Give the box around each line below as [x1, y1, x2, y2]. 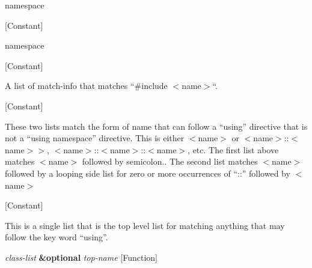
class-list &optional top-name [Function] [5, 251, 158, 263]
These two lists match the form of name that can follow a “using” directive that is [5, 120, 308, 132]
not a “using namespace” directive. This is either [5, 132, 185, 144]
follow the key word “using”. [5, 231, 108, 243]
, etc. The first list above [188, 143, 279, 156]
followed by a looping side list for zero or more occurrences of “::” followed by [5, 166, 290, 179]
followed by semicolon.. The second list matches [82, 155, 258, 168]
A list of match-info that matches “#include [5, 79, 168, 92]
